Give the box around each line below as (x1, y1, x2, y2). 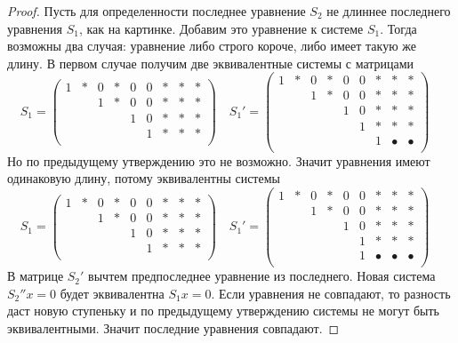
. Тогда (380, 19, 417, 37)
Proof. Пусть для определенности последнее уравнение (7, 2, 306, 20)
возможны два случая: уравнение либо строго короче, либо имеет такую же (7, 36, 416, 55)
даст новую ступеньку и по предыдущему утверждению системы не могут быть (7, 301, 440, 320)
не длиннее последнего (326, 2, 451, 20)
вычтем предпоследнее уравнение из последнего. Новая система (88, 267, 436, 285)
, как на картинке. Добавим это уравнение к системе (78, 19, 364, 37)
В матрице (7, 267, 64, 285)
